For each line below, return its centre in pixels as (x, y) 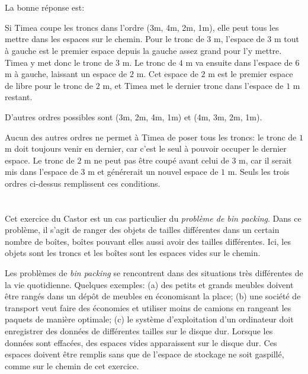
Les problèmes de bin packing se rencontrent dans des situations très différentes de (154, 273)
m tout (286, 39)
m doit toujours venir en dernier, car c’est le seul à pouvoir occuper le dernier (146, 148)
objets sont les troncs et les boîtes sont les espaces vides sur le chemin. (133, 253)
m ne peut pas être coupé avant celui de (157, 160)
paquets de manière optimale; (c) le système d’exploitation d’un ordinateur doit (149, 319)
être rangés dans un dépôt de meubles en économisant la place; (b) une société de (153, 296)
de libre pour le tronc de (49, 85)
